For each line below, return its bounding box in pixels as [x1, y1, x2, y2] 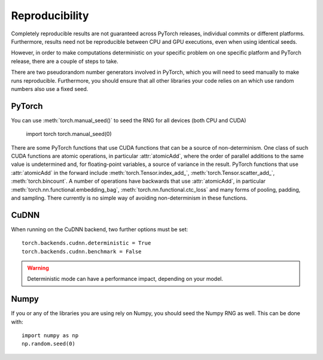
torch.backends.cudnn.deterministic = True [22, 240, 151, 247]
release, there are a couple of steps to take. [11, 58, 119, 65]
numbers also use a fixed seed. [11, 85, 89, 92]
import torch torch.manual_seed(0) [26, 131, 112, 138]
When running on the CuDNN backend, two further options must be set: [11, 225, 188, 233]
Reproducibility [11, 9, 89, 22]
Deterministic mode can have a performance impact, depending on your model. [27, 276, 224, 283]
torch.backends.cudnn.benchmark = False [22, 248, 142, 255]
